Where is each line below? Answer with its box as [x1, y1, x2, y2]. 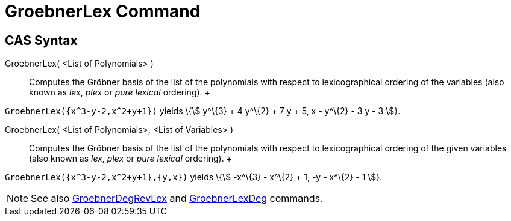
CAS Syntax [5, 32, 78, 48]
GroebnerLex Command [5, 1, 201, 22]
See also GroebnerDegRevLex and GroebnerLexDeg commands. [31, 192, 323, 205]
